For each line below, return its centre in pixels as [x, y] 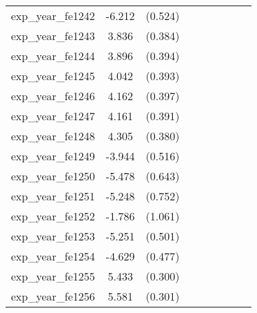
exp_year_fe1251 [53, 196]
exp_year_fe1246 [53, 96]
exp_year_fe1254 [53, 256]
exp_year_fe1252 [53, 216]
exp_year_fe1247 [53, 116]
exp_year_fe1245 [53, 76]
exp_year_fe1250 [53, 176]
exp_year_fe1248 [53, 136]
